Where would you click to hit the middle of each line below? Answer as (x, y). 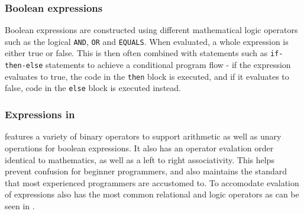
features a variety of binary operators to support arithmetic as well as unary (143, 136)
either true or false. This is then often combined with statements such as (136, 53)
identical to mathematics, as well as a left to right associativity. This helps (140, 159)
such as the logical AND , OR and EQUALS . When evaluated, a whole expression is (147, 41)
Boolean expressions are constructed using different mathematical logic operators (151, 30)
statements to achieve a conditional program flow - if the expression (168, 65)
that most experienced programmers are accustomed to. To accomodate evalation (152, 182)
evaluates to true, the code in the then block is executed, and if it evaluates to (147, 76)
